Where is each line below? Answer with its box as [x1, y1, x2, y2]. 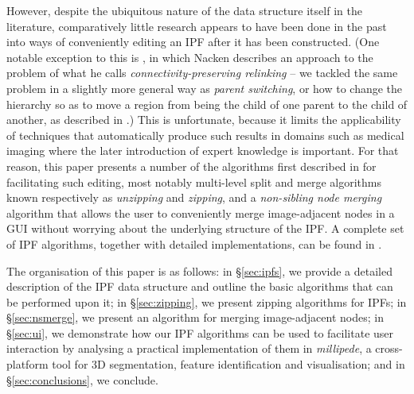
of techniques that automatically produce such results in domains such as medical [6, 126, 404, 143]
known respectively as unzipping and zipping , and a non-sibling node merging [6, 189, 382, 206]
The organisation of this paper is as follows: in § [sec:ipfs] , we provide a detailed [6, 262, 393, 279]
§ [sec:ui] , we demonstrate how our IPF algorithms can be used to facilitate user [6, 324, 394, 341]
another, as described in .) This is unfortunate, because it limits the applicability [6, 111, 401, 128]
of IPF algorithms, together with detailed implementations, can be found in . [6, 235, 382, 252]
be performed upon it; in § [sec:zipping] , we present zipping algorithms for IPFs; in [6, 293, 407, 310]
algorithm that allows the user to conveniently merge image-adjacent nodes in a [6, 204, 395, 221]
